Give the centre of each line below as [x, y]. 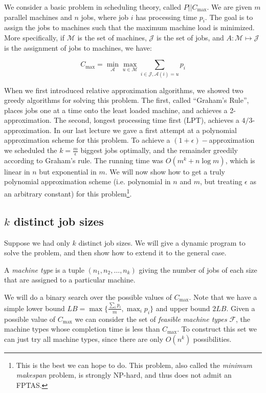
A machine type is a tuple [44, 269]
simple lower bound [35, 308]
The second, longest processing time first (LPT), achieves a [147, 120]
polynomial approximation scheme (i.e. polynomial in [87, 181]
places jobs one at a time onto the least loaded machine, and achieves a [116, 110]
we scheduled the [31, 150]
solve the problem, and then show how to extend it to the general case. [115, 253]
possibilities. [212, 339]
